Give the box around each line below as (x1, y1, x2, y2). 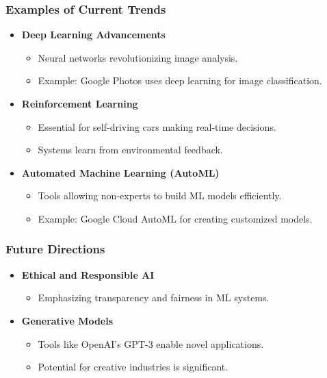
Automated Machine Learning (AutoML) (21, 165, 220, 179)
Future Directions (5, 240, 105, 257)
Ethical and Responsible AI (21, 267, 155, 281)
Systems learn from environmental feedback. (38, 142, 223, 157)
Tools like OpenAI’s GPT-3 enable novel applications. (38, 336, 264, 351)
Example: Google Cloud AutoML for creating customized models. (38, 211, 313, 225)
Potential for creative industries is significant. (38, 360, 228, 374)
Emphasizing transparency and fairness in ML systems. (38, 290, 270, 305)
